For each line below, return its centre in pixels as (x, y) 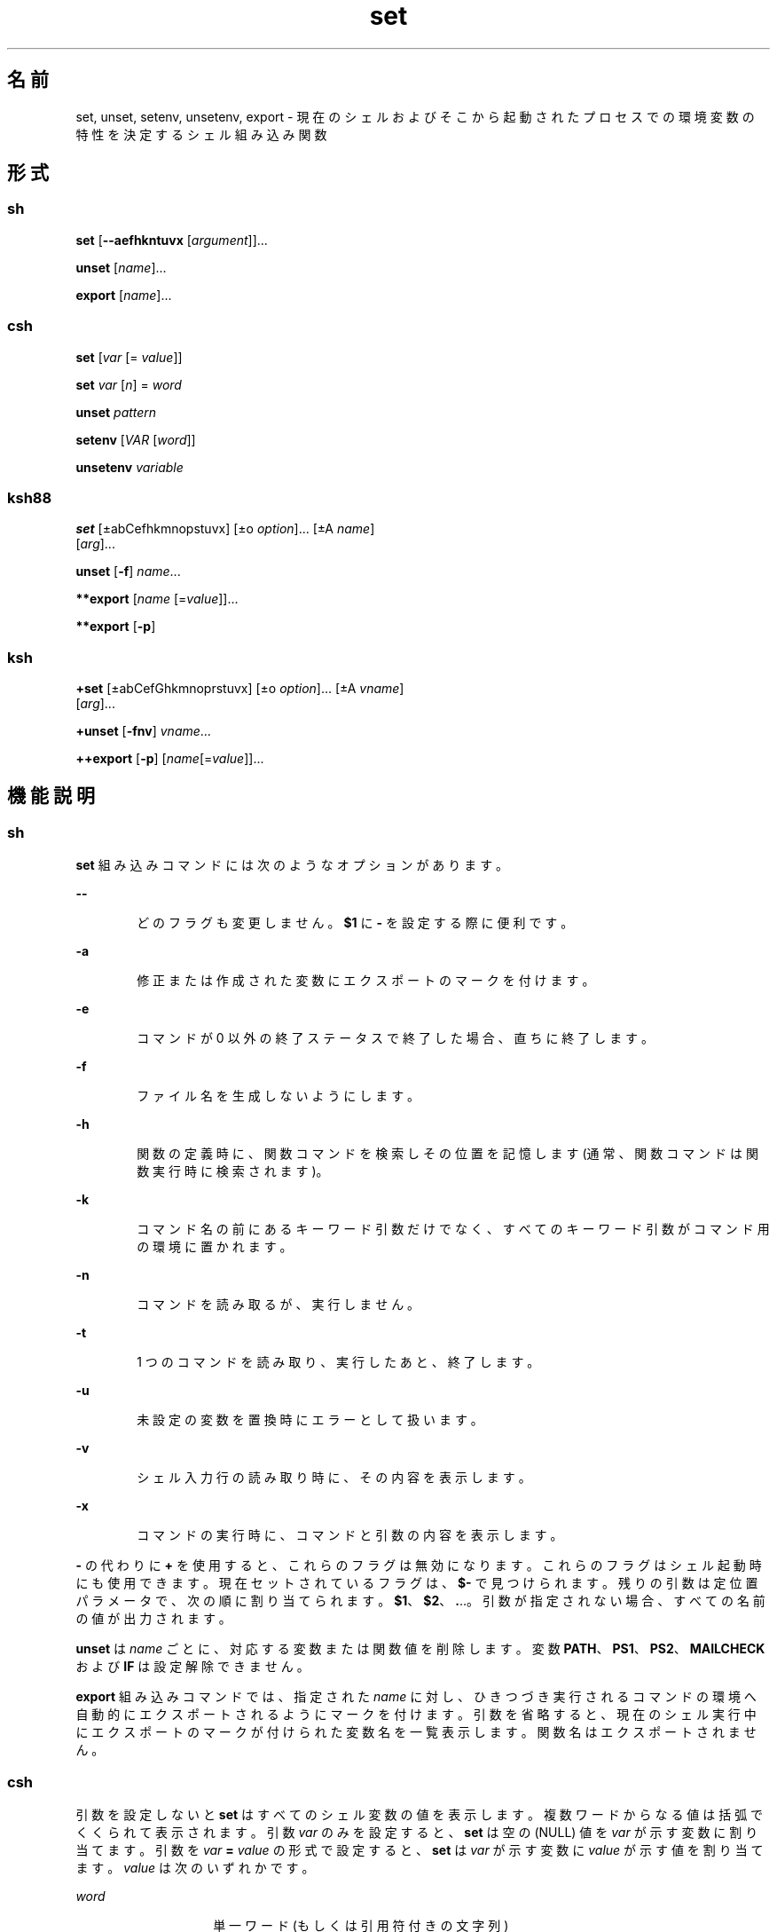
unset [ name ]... (121, 267)
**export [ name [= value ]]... (157, 599)
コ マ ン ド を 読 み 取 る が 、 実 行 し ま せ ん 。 (279, 1305)
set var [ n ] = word (129, 384)
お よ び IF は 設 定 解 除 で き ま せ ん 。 (192, 1667)
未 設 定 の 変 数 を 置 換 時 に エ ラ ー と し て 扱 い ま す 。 (310, 1420)
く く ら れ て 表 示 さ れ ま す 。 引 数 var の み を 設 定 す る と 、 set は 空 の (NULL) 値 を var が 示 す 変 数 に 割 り (417, 1833)
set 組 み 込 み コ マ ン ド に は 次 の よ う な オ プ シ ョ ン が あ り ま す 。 (292, 865)
